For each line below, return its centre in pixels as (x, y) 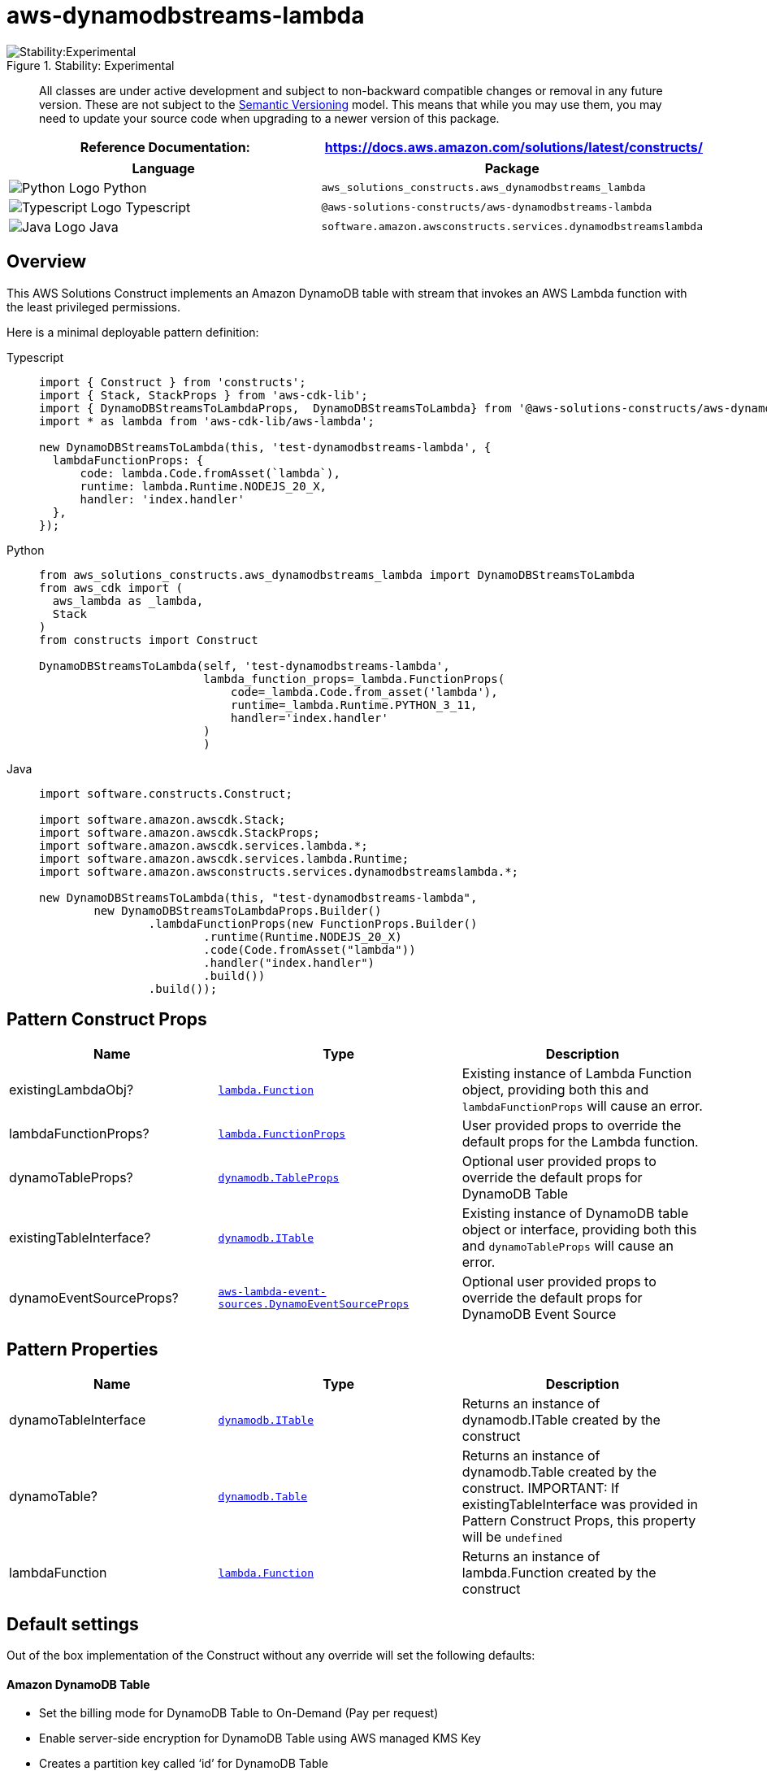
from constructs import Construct (149, 640)
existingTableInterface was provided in (580, 1505)
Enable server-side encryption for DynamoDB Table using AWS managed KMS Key (260, 1738)
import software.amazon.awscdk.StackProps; (180, 832)
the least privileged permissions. (93, 307)
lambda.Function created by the (559, 1573)
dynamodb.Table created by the (559, 1472)
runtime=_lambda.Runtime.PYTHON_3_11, (354, 705)
